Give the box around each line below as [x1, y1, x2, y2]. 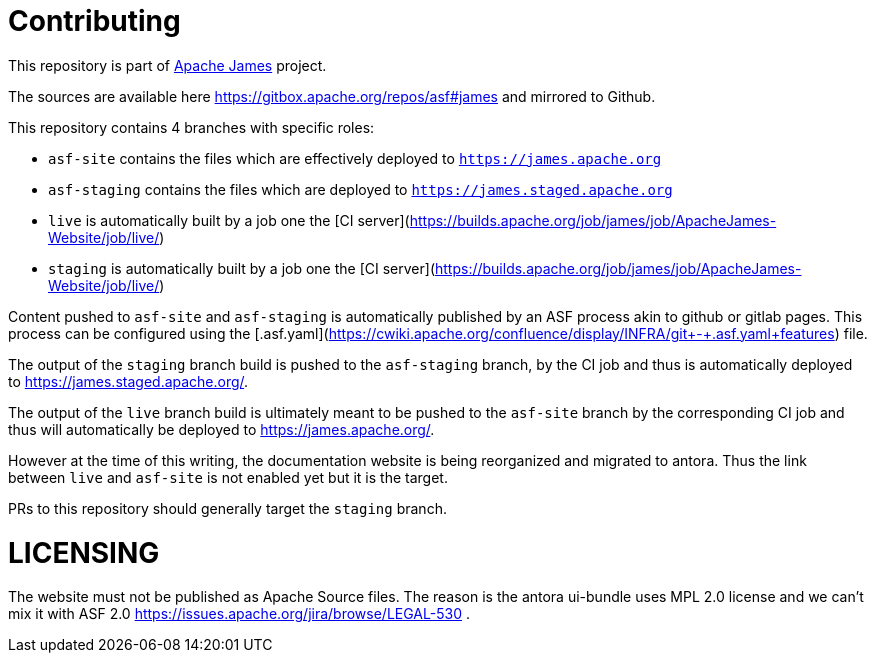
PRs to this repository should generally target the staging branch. [8, 499, 447, 517]
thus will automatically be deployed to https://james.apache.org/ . [8, 420, 435, 438]
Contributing [8, 4, 181, 38]
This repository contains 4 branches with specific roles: [8, 118, 375, 136]
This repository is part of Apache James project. [8, 56, 327, 74]
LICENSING [8, 535, 160, 570]
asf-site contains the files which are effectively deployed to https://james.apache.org [48, 149, 662, 167]
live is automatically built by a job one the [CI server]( [48, 211, 410, 229]
